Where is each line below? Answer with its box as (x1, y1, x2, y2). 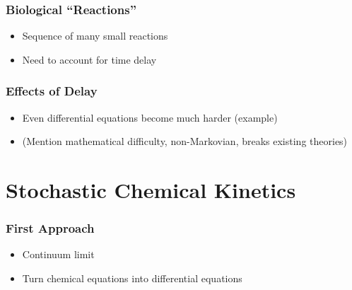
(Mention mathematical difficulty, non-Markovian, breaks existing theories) (22, 134, 348, 149)
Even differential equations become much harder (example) (22, 110, 278, 124)
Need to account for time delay (22, 52, 157, 66)
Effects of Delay (6, 82, 98, 100)
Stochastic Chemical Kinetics (6, 175, 296, 204)
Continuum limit (22, 247, 95, 262)
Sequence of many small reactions (22, 28, 168, 43)
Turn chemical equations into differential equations (22, 271, 242, 285)
